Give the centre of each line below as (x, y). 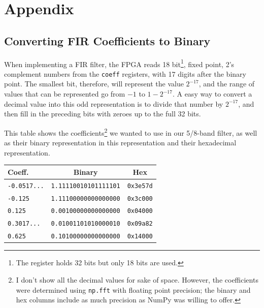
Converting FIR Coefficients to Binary (107, 40)
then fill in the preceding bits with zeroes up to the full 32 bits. (103, 114)
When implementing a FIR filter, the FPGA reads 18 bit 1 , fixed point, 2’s (119, 63)
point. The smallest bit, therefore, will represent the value (94, 84)
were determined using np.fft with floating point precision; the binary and (133, 289)
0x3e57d (140, 186)
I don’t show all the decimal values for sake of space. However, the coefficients (137, 280)
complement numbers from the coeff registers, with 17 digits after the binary (125, 73)
